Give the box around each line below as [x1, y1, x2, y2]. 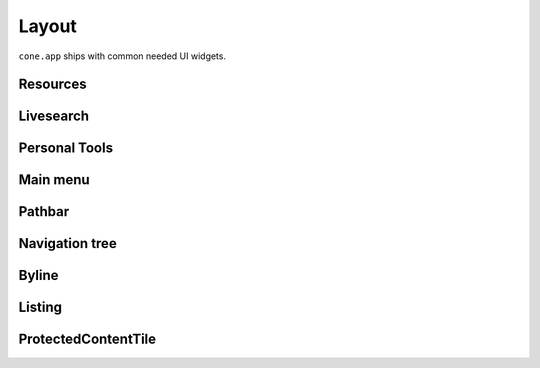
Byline [18, 267, 59, 284]
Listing [18, 299, 63, 316]
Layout [18, 15, 77, 37]
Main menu [18, 171, 90, 189]
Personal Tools [18, 140, 114, 157]
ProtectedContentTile [18, 331, 157, 348]
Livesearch [18, 108, 90, 125]
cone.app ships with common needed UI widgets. [18, 50, 227, 62]
